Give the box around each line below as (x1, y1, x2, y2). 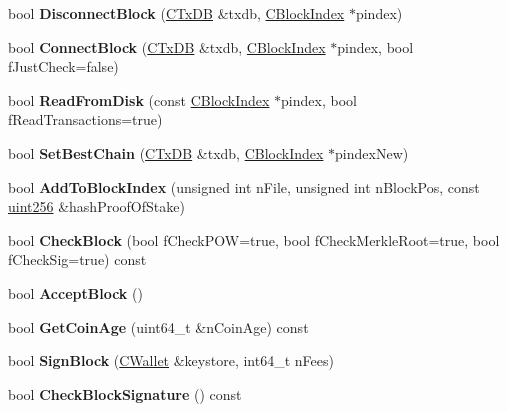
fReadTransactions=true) (8, 109, 163, 130)
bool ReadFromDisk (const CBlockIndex (8, 89, 270, 110)
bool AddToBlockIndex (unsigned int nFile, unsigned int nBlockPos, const (8, 176, 480, 197)
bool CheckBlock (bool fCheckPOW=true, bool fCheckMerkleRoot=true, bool (8, 229, 500, 250)
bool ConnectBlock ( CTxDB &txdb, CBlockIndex (8, 36, 326, 57)
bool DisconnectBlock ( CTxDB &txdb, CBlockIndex (8, 3, 345, 23)
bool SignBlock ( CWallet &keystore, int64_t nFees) (8, 350, 334, 371)
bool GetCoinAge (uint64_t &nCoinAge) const (8, 316, 309, 337)
